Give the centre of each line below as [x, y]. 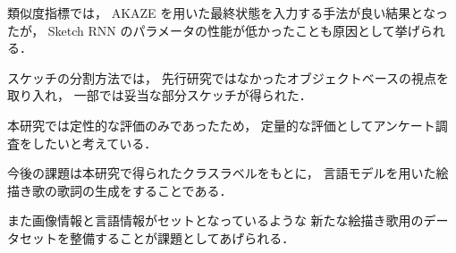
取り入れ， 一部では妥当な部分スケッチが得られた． [160, 95]
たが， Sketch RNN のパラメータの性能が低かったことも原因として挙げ [214, 30]
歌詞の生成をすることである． [144, 190]
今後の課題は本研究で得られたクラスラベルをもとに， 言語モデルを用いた [222, 173]
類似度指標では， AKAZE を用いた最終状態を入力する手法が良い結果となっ [228, 13]
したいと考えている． [94, 143]
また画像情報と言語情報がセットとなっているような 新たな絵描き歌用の [215, 220]
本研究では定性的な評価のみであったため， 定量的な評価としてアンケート [221, 125]
